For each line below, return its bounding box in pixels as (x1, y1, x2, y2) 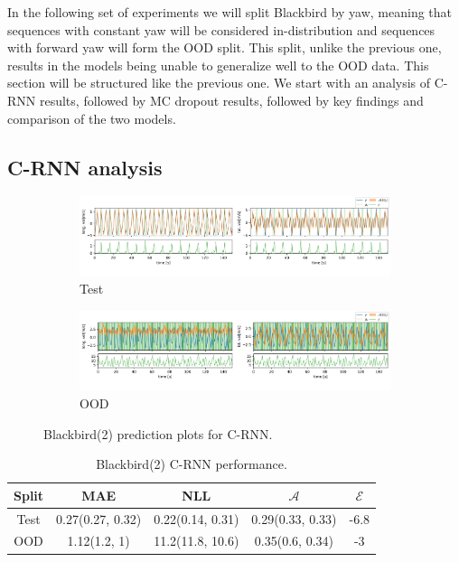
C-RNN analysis (7, 153, 163, 181)
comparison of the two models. (7, 108, 176, 127)
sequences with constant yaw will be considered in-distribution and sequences (7, 20, 436, 39)
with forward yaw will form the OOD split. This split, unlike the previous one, (7, 38, 442, 57)
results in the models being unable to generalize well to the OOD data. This (7, 55, 429, 74)
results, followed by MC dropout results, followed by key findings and (39, 90, 424, 109)
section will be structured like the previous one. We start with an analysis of (7, 73, 431, 92)
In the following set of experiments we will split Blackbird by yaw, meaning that (7, 3, 453, 21)
